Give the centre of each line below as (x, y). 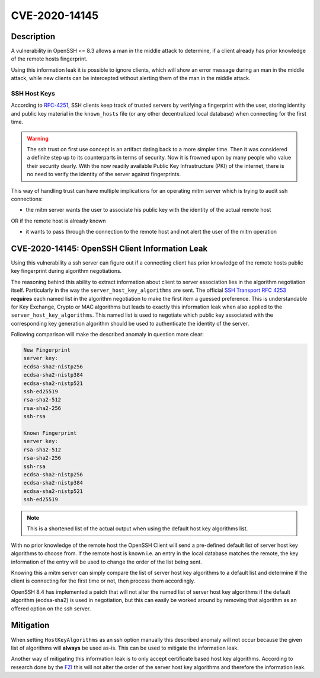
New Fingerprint (47, 350)
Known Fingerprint (50, 433)
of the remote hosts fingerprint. (49, 59)
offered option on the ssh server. (51, 609)
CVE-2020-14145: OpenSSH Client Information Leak (109, 248)
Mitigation (30, 626)
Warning (38, 138)
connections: (27, 199)
